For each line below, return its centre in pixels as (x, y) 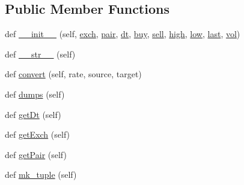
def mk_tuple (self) (41, 175)
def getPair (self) (36, 154)
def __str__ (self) (40, 54)
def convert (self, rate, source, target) (73, 74)
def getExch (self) (38, 134)
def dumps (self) (35, 94)
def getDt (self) (33, 114)
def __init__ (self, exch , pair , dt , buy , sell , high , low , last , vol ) (123, 34)
